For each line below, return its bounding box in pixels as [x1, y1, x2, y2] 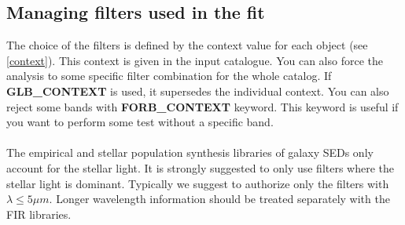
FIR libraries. [6, 205, 72, 222]
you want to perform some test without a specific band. [6, 114, 274, 130]
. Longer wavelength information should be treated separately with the [49, 191, 390, 207]
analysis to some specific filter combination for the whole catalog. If [6, 67, 332, 84]
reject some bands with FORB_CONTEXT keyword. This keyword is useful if [6, 98, 399, 114]
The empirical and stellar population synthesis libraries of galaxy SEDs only [6, 144, 374, 161]
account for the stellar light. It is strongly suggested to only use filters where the [6, 159, 395, 176]
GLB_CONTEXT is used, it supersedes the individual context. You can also [6, 82, 389, 99]
